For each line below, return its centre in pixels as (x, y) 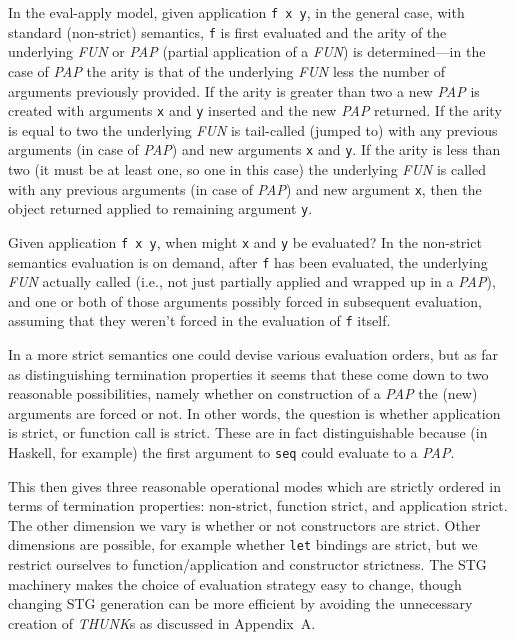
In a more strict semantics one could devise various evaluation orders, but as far (253, 354)
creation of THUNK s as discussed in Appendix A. (162, 622)
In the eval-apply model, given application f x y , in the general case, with (236, 12)
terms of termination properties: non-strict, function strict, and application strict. (258, 505)
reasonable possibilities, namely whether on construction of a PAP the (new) (243, 393)
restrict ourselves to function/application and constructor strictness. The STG (247, 564)
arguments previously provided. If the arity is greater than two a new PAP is (244, 90)
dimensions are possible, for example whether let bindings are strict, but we (243, 544)
